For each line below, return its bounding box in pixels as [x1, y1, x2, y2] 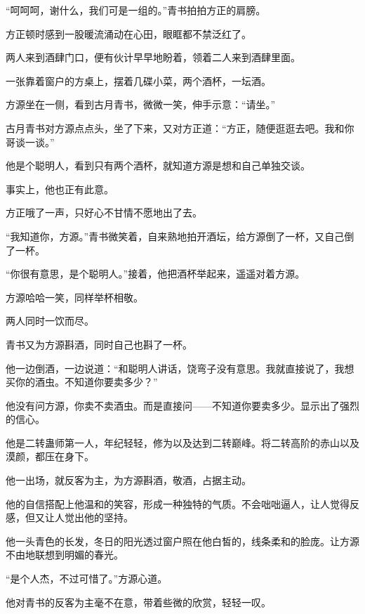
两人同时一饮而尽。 [6, 313, 94, 328]
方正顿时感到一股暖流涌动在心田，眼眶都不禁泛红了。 [6, 26, 251, 41]
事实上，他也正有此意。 [6, 181, 114, 196]
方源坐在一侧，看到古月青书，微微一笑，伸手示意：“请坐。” [6, 97, 276, 112]
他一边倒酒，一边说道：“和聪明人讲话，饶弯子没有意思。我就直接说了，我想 [6, 360, 354, 375]
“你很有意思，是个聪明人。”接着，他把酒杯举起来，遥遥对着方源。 [6, 266, 305, 281]
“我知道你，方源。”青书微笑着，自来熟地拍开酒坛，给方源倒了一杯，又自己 [6, 228, 345, 243]
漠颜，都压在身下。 [6, 449, 94, 464]
